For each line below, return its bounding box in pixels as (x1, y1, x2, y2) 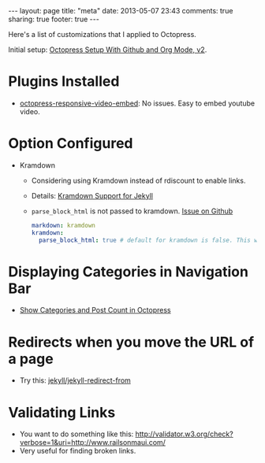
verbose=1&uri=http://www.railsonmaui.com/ (19, 438, 166, 447)
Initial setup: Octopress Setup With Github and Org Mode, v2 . (8, 45, 207, 54)
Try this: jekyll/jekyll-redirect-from (19, 376, 132, 385)
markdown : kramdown (31, 221, 96, 229)
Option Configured (8, 135, 133, 153)
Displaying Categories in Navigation (8, 262, 248, 280)
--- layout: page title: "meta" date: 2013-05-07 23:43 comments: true (8, 6, 233, 15)
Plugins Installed (8, 72, 120, 91)
